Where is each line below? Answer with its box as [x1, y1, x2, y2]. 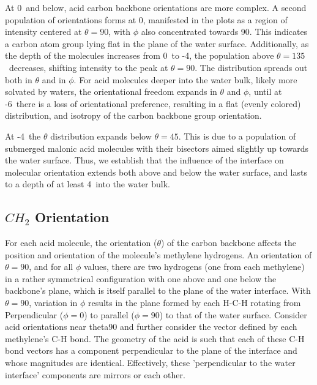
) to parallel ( [84, 308, 135, 321]
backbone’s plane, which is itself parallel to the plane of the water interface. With [5, 284, 311, 297]
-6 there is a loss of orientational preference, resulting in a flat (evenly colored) [5, 97, 301, 110]
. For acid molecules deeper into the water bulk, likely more [73, 73, 297, 86]
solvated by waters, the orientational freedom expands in [5, 85, 217, 98]
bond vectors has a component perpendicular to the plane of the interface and [5, 344, 297, 357]
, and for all [29, 260, 73, 273]
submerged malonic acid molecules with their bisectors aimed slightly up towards [5, 141, 309, 154]
